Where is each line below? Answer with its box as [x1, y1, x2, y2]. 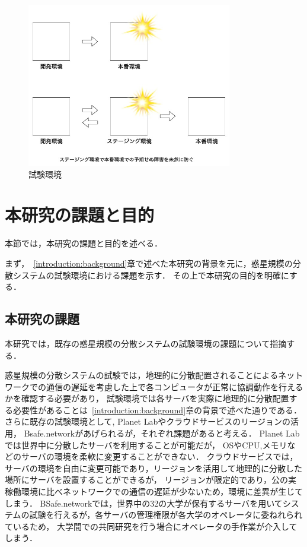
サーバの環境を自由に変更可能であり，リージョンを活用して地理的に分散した [5, 461, 303, 474]
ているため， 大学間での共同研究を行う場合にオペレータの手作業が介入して [5, 520, 298, 532]
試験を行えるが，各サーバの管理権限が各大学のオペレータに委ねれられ [29, 508, 303, 521]
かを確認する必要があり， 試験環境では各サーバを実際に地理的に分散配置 [5, 392, 289, 404]
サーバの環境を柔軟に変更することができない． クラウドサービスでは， [21, 450, 298, 463]
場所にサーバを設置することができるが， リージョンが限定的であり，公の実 [5, 473, 296, 486]
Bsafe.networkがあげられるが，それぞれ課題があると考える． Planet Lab [24, 427, 300, 440]
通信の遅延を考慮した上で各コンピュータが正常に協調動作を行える [46, 380, 303, 393]
